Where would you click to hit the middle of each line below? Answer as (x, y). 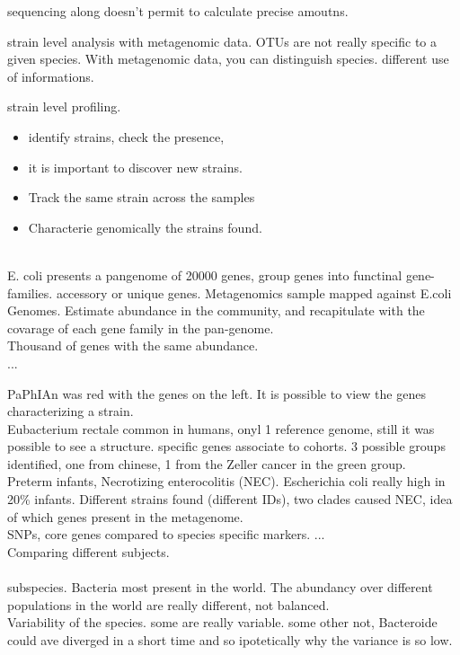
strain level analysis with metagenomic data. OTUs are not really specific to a (222, 41)
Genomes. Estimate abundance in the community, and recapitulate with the (216, 310)
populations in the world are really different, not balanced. (168, 604)
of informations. (51, 76)
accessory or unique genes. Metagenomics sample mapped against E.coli (254, 292)
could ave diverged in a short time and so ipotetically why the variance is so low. (230, 639)
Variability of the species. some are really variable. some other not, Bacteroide (222, 622)
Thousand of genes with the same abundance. (133, 345)
